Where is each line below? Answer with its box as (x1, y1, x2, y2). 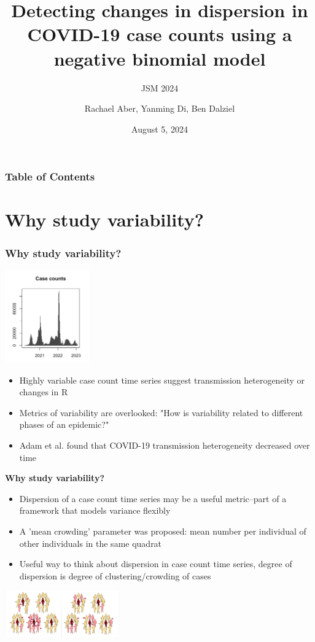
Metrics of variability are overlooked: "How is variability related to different (19, 406, 303, 419)
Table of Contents (5, 169, 95, 184)
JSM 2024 (141, 81, 179, 94)
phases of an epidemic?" (19, 418, 109, 431)
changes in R (19, 385, 68, 398)
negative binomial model (53, 45, 266, 71)
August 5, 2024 (131, 122, 188, 135)
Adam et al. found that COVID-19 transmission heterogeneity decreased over (19, 438, 310, 451)
